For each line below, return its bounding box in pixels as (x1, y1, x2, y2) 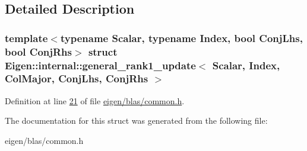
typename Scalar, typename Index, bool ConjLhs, (60, 30, 303, 45)
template (5, 30, 48, 45)
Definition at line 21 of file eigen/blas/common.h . (5, 94, 185, 107)
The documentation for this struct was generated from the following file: (5, 114, 268, 127)
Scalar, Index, (212, 57, 280, 72)
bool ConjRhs (5, 44, 72, 59)
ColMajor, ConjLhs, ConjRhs (5, 71, 148, 86)
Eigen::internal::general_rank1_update (5, 57, 196, 72)
